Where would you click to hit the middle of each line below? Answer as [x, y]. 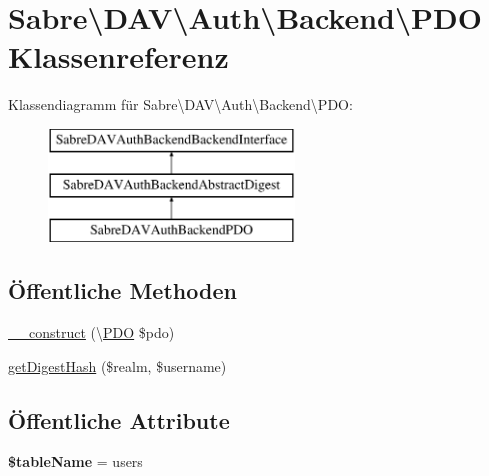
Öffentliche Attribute [119, 419]
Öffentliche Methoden [122, 290]
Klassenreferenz [118, 56]
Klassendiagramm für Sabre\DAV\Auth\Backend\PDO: [180, 104]
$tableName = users [75, 461]
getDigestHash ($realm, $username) [117, 365]
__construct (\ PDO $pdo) [91, 332]
